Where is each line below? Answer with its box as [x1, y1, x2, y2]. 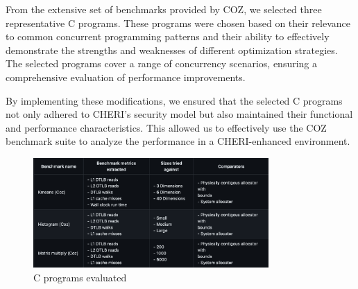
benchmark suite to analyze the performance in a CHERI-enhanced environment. [6, 134, 350, 148]
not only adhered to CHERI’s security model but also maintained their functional [6, 107, 353, 121]
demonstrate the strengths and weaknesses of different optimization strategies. [6, 42, 338, 57]
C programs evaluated [33, 270, 127, 284]
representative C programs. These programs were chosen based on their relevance [6, 15, 350, 30]
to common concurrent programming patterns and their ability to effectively [6, 29, 330, 44]
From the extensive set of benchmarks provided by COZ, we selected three [6, 2, 322, 16]
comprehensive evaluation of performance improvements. [6, 69, 246, 84]
